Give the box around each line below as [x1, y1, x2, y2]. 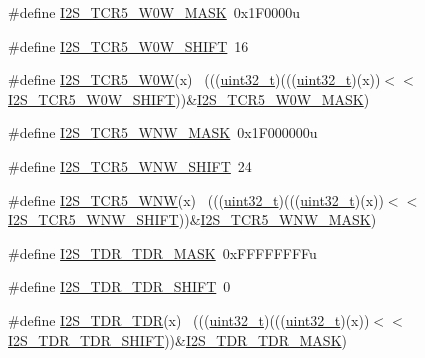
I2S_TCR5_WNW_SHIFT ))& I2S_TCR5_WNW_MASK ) [8, 209, 377, 230]
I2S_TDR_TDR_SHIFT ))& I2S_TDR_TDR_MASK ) [8, 329, 347, 350]
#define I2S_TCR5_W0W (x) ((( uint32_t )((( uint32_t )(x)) [8, 69, 381, 90]
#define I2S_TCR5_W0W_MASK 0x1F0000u [8, 2, 301, 22]
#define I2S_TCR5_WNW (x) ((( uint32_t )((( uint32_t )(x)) [8, 189, 384, 210]
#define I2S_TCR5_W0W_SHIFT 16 [8, 35, 249, 56]
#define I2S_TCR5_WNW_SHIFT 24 [8, 155, 252, 176]
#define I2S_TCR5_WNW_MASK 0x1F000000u [8, 122, 318, 143]
